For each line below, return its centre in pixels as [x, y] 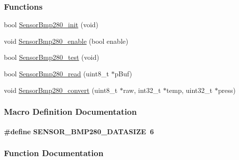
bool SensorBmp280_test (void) [52, 57]
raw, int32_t [142, 90]
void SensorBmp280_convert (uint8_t [61, 90]
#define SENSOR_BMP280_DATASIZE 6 [79, 131]
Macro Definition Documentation [70, 112]
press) [227, 90]
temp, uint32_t [190, 90]
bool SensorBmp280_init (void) [51, 25]
